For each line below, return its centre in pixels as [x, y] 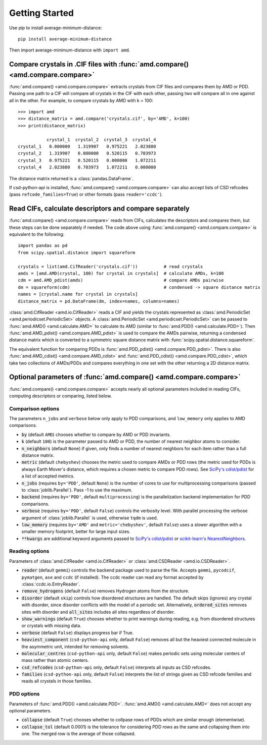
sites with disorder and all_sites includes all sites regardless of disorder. [98, 612]
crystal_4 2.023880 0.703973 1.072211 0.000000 [87, 167]
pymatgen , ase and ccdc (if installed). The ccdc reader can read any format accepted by [112, 577]
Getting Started [42, 13]
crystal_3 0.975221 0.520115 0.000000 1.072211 [87, 160]
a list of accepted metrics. [48, 476]
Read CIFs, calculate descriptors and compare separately [99, 209]
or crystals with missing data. [51, 626]
